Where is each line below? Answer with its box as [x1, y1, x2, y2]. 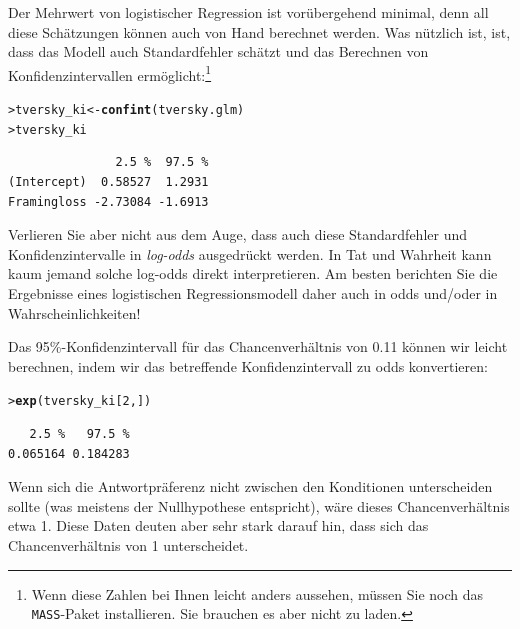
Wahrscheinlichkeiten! [8, 302, 141, 323]
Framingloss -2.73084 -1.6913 [8, 194, 209, 209]
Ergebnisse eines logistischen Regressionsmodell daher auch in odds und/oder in [8, 282, 498, 303]
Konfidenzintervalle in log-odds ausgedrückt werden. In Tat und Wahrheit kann [8, 243, 492, 264]
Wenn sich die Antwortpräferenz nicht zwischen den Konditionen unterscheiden [8, 476, 493, 497]
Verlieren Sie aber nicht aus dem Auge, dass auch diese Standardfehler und [8, 224, 468, 245]
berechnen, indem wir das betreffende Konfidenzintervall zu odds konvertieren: [8, 355, 488, 376]
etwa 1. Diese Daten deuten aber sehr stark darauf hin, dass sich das [8, 515, 429, 536]
